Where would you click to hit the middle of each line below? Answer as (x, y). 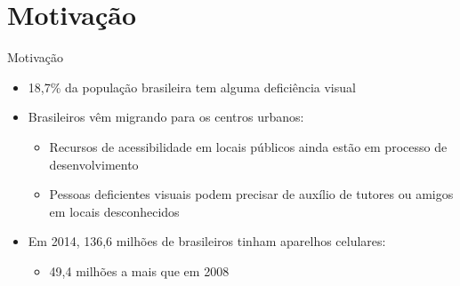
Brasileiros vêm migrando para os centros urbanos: (166, 117)
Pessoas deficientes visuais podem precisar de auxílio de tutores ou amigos (251, 194)
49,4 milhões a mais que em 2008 (139, 270)
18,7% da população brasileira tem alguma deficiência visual (192, 87)
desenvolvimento (94, 164)
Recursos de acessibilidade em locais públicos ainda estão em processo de (248, 146)
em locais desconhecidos (114, 211)
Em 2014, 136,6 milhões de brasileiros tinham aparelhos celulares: (207, 241)
